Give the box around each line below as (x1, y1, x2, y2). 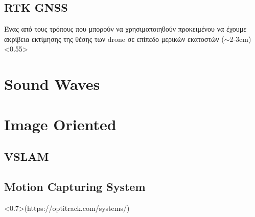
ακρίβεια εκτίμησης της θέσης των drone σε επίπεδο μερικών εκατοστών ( (4, 33, 224, 44)
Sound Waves (4, 74, 100, 94)
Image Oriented (4, 113, 117, 134)
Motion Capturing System (4, 178, 146, 194)
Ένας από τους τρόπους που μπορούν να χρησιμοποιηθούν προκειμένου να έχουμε (4, 23, 247, 34)
